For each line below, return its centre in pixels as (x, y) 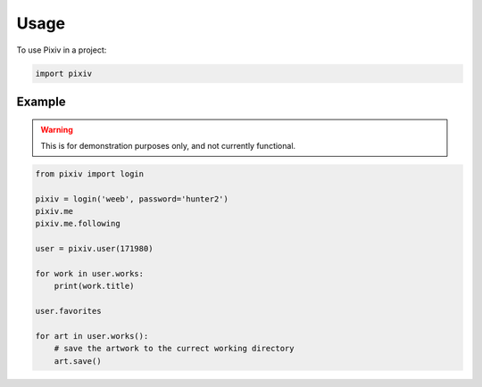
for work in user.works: (90, 274)
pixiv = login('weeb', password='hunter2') (132, 199)
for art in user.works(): (92, 336)
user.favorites (68, 311)
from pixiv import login (90, 173)
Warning (57, 129)
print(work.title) (94, 286)
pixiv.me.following (78, 224)
